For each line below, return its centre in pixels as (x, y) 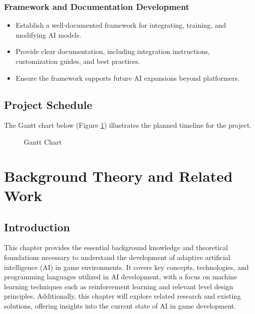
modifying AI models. (49, 34)
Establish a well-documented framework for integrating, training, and (121, 25)
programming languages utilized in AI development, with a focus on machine (121, 277)
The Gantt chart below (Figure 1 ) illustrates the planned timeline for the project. (128, 125)
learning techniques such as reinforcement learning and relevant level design (119, 286)
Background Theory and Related (118, 176)
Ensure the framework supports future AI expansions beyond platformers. (127, 78)
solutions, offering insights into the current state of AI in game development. (120, 305)
